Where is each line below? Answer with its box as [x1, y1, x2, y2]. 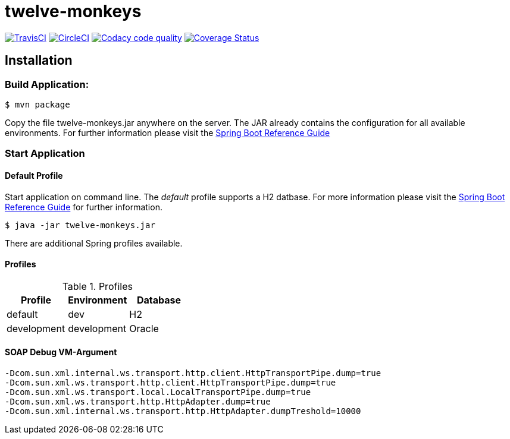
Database [136, 293, 181, 306]
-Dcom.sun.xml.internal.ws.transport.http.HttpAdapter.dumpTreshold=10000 [5, 406, 361, 416]
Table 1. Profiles [62, 280, 133, 292]
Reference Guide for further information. [5, 201, 162, 212]
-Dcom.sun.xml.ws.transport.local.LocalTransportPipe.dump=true [5, 387, 311, 397]
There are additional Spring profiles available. [5, 238, 183, 248]
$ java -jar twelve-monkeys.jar [5, 220, 155, 230]
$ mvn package [5, 99, 70, 109]
